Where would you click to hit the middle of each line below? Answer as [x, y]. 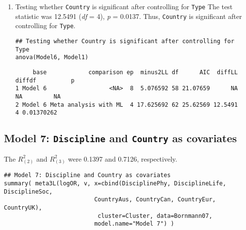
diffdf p [45, 80]
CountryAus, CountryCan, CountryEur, [155, 200]
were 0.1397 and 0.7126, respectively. [123, 158]
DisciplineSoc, [28, 191]
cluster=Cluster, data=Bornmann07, [155, 216]
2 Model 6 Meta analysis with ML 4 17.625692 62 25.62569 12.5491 [126, 105]
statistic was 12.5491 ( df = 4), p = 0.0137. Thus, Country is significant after [129, 16]
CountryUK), [23, 208]
